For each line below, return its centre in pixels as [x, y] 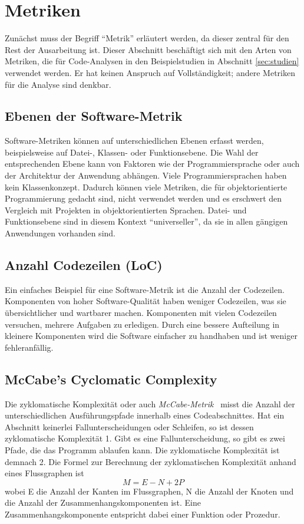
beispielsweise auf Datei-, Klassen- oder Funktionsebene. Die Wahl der [132, 152]
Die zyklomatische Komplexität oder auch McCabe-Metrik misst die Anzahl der [150, 403]
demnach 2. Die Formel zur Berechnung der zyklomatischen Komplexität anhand [151, 461]
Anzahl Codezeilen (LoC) [84, 265]
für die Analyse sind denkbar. [58, 84]
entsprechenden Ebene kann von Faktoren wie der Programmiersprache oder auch [152, 164]
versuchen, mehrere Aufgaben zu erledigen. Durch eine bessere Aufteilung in [142, 324]
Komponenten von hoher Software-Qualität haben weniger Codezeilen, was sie [146, 301]
